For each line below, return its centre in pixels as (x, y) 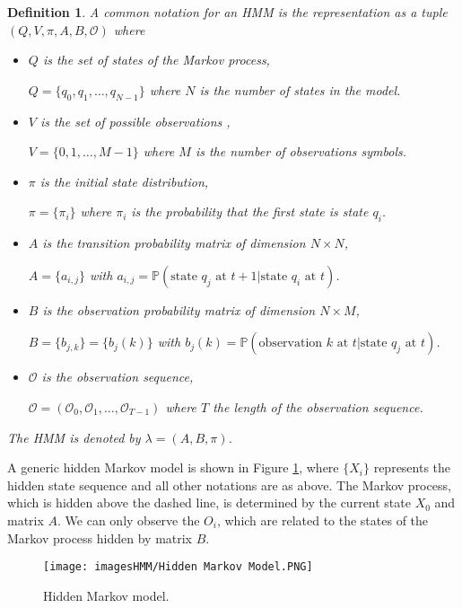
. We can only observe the (129, 520)
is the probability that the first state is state (250, 211)
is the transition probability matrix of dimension (174, 243)
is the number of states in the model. (300, 89)
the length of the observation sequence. (318, 406)
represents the (412, 467)
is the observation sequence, (118, 377)
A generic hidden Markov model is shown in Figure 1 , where (173, 467)
